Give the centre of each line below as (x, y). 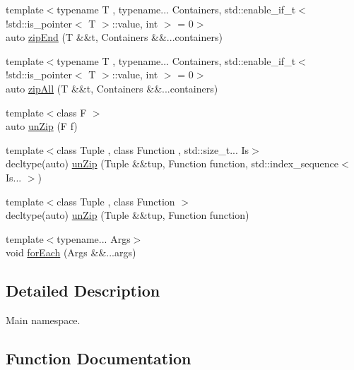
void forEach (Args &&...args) (71, 252)
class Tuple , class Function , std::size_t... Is (153, 149)
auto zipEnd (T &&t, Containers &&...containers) (114, 37)
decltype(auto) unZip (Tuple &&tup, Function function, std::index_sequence (172, 163)
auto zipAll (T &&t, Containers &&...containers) (112, 88)
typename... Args (94, 238)
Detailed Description (83, 291)
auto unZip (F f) (42, 126)
